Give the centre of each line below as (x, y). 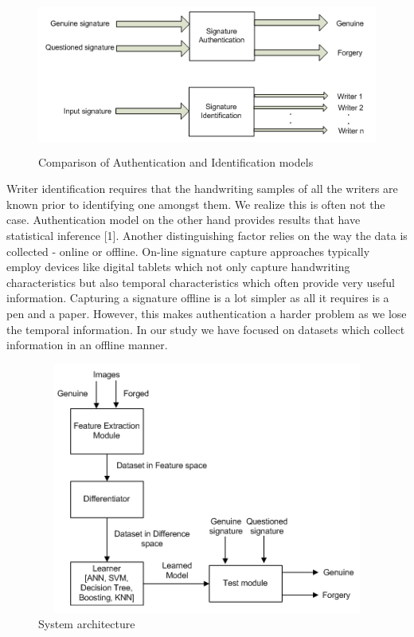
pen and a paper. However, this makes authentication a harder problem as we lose (207, 313)
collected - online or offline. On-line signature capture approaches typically (188, 251)
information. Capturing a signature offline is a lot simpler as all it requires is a (198, 298)
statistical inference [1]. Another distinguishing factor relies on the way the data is (207, 235)
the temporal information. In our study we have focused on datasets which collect (206, 329)
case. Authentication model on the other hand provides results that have (184, 220)
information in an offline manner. (87, 345)
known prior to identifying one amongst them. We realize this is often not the (196, 204)
